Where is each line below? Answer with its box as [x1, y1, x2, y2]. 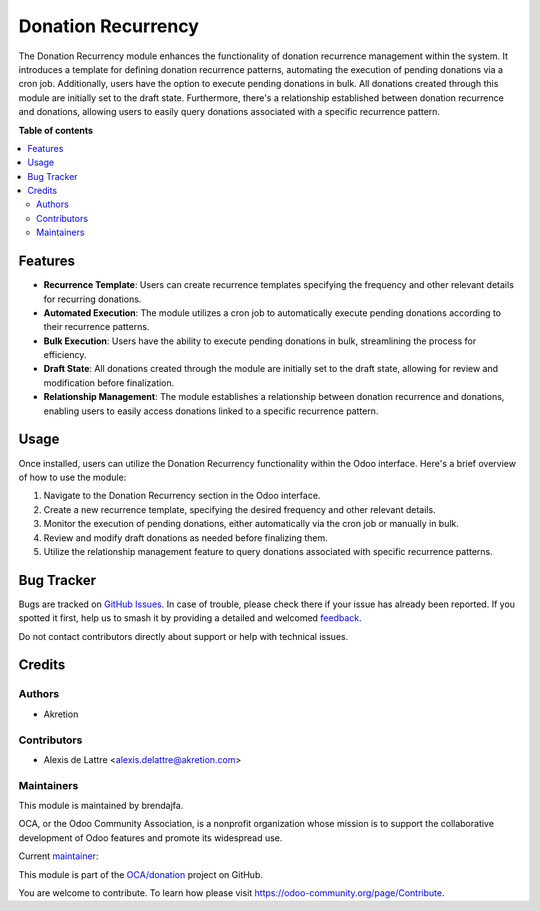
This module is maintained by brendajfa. [18, 800, 184, 812]
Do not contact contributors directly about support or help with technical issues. [18, 630, 349, 642]
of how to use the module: [18, 471, 127, 483]
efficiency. [43, 349, 87, 361]
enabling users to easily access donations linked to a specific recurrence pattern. [43, 405, 379, 417]
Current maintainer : [18, 850, 99, 862]
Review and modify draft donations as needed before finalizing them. [43, 531, 329, 544]
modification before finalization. [43, 376, 175, 389]
